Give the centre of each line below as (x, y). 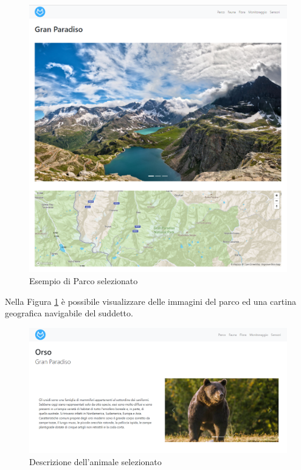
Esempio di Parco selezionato (84, 280)
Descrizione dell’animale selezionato (95, 461)
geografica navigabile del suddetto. (69, 313)
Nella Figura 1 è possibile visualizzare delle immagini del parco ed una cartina (150, 301)
